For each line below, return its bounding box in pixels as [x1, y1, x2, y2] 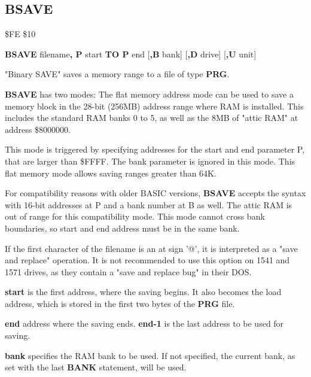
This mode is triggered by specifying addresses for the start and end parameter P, [5, 143, 305, 156]
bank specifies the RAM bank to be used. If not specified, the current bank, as [5, 349, 295, 361]
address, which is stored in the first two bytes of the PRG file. [5, 297, 235, 309]
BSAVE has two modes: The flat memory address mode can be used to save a [5, 87, 294, 100]
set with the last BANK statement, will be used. [5, 361, 187, 373]
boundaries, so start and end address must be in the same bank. [5, 221, 240, 234]
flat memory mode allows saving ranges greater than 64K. [5, 166, 217, 179]
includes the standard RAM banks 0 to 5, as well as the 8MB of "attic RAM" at [5, 111, 298, 124]
